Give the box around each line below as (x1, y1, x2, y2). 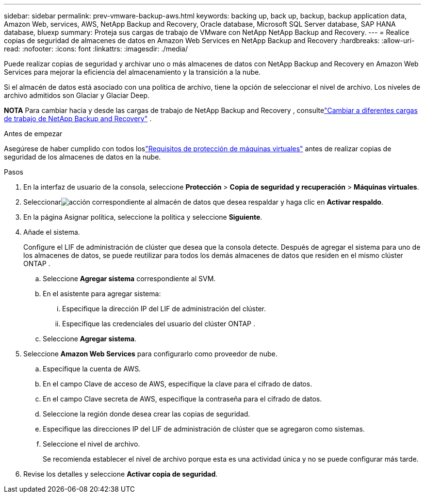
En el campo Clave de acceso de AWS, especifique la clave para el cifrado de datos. (43, 380, 312, 388)
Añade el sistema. (23, 228, 80, 236)
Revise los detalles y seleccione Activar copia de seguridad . (23, 470, 218, 478)
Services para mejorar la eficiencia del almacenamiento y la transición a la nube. (4, 68, 261, 76)
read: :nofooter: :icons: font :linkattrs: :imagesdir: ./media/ (4, 45, 188, 53)
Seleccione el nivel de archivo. (43, 440, 140, 448)
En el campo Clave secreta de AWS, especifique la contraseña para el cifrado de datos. (43, 395, 322, 403)
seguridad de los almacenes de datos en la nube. (4, 153, 161, 161)
